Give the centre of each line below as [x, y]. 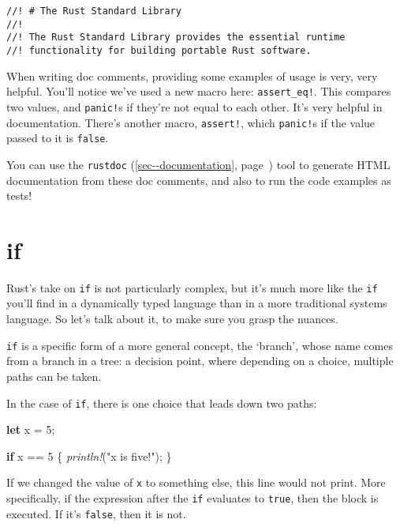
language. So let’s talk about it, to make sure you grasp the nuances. [172, 319]
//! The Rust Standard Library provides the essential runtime [176, 38]
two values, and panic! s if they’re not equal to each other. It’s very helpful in [194, 106]
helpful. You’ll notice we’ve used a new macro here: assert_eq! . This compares [199, 91]
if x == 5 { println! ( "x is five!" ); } [89, 455]
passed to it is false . [58, 138]
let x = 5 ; [31, 429]
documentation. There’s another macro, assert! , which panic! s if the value [191, 122]
